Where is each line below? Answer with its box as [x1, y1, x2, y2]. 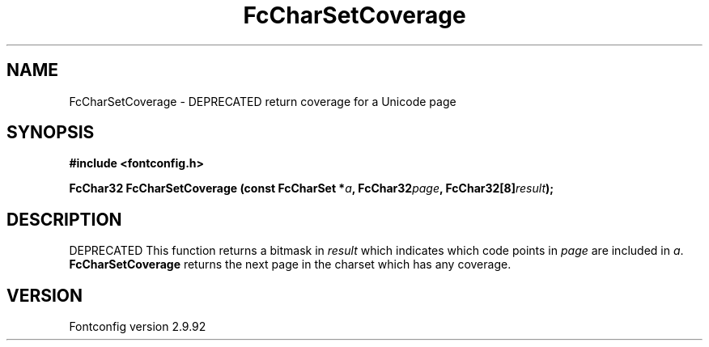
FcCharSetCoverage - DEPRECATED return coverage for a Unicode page [69, 94, 456, 108]
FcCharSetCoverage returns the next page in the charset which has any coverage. [69, 257, 512, 272]
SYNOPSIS [6, 122, 95, 143]
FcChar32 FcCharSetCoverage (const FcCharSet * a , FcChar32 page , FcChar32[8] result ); [69, 181, 554, 196]
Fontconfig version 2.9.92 [69, 319, 206, 334]
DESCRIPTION [6, 209, 122, 230]
